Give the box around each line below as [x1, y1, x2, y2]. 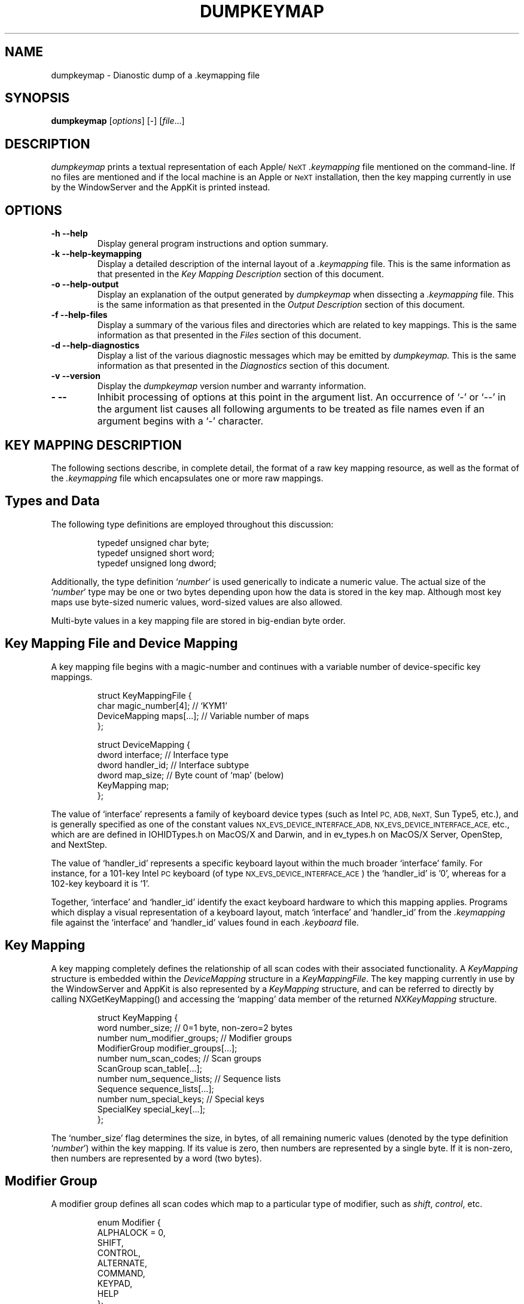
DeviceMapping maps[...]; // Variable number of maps [97, 710, 309, 721]
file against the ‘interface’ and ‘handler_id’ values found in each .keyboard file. [51, 917, 359, 927]
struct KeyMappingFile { [97, 690, 192, 700]
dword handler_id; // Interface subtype [97, 759, 249, 770]
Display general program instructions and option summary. [97, 238, 328, 249]
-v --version [51, 371, 100, 381]
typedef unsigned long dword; [97, 557, 217, 568]
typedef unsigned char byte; [97, 537, 209, 548]
